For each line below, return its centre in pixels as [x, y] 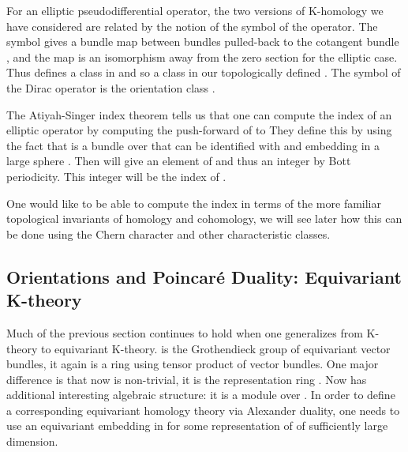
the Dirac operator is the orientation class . [111, 87]
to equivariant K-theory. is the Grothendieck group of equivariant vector [215, 348]
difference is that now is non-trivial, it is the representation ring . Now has [187, 379]
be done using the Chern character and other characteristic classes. [168, 234]
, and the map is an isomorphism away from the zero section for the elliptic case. [202, 56]
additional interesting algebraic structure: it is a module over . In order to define [201, 395]
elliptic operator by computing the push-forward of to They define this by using [199, 130]
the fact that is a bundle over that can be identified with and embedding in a [193, 145]
